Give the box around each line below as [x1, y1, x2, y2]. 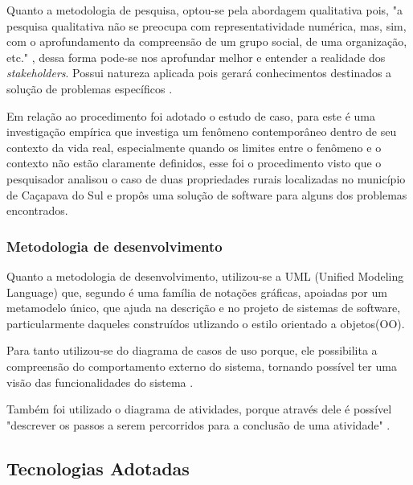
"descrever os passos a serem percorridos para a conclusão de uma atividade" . [6, 416, 391, 433]
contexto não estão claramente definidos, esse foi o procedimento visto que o [6, 154, 382, 171]
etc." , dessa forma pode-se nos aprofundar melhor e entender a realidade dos [6, 48, 386, 65]
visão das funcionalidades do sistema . [6, 373, 194, 390]
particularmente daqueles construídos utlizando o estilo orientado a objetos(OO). [6, 314, 405, 331]
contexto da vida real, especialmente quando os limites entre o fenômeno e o [6, 138, 382, 155]
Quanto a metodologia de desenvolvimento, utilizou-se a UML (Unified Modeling [6, 267, 404, 284]
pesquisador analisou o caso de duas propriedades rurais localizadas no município [6, 170, 406, 187]
